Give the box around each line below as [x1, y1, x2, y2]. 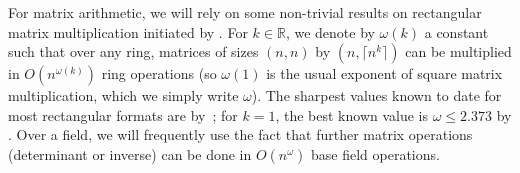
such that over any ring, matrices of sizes [8, 41, 259, 62]
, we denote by [285, 21, 375, 42]
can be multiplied [405, 41, 512, 62]
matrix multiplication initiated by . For [8, 21, 248, 42]
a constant [424, 21, 489, 42]
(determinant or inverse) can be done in [8, 143, 252, 164]
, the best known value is [275, 104, 429, 125]
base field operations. [311, 143, 440, 164]
